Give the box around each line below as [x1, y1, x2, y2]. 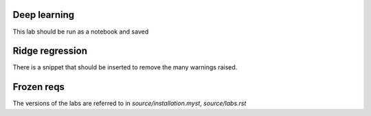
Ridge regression [12, 45, 88, 57]
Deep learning [12, 9, 75, 21]
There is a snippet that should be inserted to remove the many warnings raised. [12, 63, 238, 71]
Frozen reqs [12, 81, 65, 93]
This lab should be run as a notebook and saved [12, 27, 149, 36]
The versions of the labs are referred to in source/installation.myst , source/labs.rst [12, 100, 247, 108]
